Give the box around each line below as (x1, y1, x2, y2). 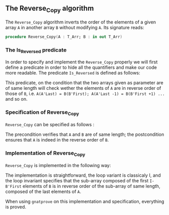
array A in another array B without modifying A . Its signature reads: (5, 25, 144, 30)
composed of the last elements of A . (5, 188, 81, 195)
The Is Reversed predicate (5, 46, 67, 55)
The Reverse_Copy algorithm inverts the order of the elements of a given (5, 19, 156, 25)
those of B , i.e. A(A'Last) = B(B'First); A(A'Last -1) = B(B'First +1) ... (5, 90, 165, 97)
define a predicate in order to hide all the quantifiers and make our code (5, 64, 157, 70)
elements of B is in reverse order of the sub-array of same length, (23, 183, 160, 189)
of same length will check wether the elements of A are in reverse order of (5, 85, 161, 91)
